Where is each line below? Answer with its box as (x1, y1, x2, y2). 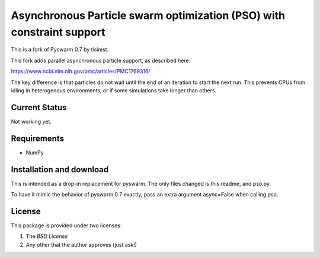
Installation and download (11, 165, 109, 175)
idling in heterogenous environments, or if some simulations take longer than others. (11, 86, 217, 94)
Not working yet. (11, 118, 52, 125)
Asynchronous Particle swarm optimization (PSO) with (11, 9, 286, 22)
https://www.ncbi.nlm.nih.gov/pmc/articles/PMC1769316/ (11, 68, 151, 75)
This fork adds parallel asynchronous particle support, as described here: (11, 57, 191, 64)
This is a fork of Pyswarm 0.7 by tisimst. (11, 46, 109, 53)
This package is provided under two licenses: (11, 222, 122, 229)
